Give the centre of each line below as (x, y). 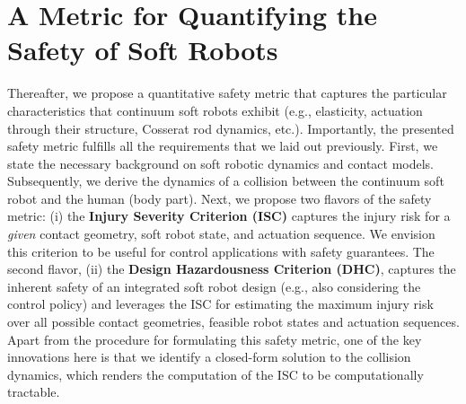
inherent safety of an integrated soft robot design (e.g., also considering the (214, 286)
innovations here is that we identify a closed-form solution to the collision (209, 357)
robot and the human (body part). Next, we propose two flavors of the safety (220, 198)
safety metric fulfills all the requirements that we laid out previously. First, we (223, 146)
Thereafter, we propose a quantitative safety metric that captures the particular (227, 93)
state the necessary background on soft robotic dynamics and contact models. (221, 163)
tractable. (34, 392)
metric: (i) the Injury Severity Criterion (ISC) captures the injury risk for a (229, 216)
